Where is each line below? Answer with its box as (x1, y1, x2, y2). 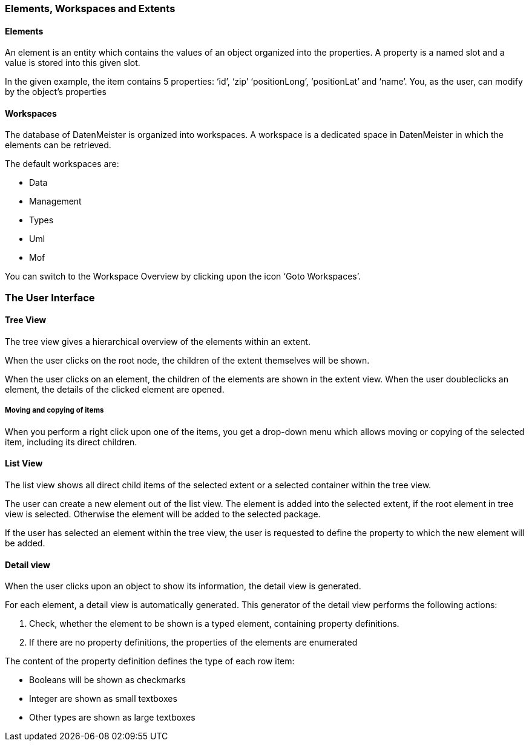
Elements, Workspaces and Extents (5, 2, 176, 15)
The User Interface (5, 291, 95, 304)
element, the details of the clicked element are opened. (5, 384, 225, 395)
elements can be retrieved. (5, 140, 111, 151)
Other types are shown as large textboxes (29, 712, 195, 723)
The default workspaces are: (5, 159, 119, 169)
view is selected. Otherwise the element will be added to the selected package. (5, 509, 321, 520)
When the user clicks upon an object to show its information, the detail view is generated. (5, 581, 361, 592)
